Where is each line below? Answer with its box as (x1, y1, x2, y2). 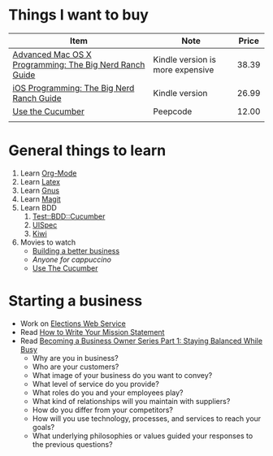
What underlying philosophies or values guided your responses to (32, 431, 253, 441)
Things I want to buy (8, 6, 149, 24)
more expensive (153, 63, 214, 75)
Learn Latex (19, 176, 61, 186)
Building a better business (32, 245, 120, 255)
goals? (32, 422, 55, 432)
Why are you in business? (32, 353, 119, 363)
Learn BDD (19, 202, 57, 212)
